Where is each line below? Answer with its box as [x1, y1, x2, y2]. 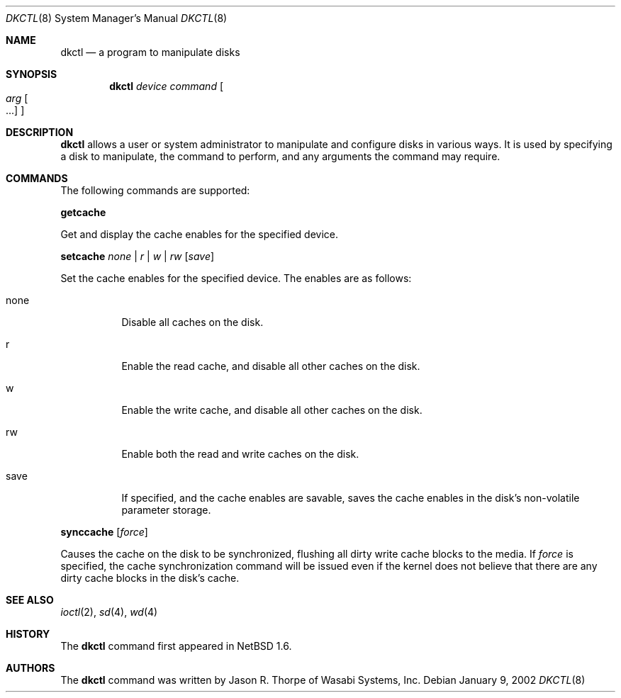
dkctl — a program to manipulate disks [60, 46, 240, 58]
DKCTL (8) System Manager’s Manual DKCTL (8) [6, 12, 228, 24]
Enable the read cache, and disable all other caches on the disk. [121, 360, 420, 372]
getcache [60, 206, 106, 218]
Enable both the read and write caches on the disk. [121, 448, 359, 460]
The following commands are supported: [60, 184, 250, 196]
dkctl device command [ [109, 80, 224, 92]
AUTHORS [6, 662, 55, 674]
